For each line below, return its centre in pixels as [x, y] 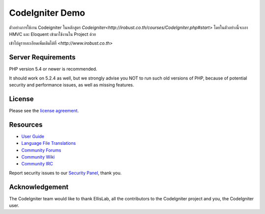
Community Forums [41, 150]
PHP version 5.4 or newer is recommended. [53, 69]
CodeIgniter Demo [47, 13]
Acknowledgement [39, 187]
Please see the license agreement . [44, 110]
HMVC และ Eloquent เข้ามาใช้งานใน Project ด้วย [53, 34]
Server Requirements [42, 57]
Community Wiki [38, 157]
